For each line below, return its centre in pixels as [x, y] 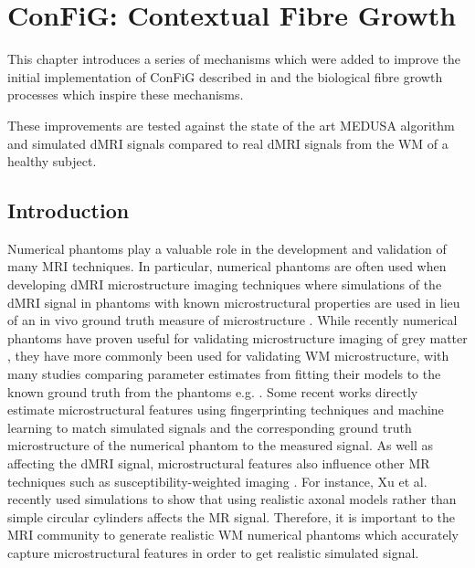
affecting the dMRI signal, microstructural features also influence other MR [219, 463]
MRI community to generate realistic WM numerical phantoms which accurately [233, 535]
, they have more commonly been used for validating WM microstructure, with [228, 356]
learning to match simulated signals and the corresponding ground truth [210, 427]
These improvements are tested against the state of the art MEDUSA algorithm [231, 125]
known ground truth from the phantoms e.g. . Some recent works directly [213, 391]
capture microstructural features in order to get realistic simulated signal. [213, 552]
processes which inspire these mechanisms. [126, 95]
